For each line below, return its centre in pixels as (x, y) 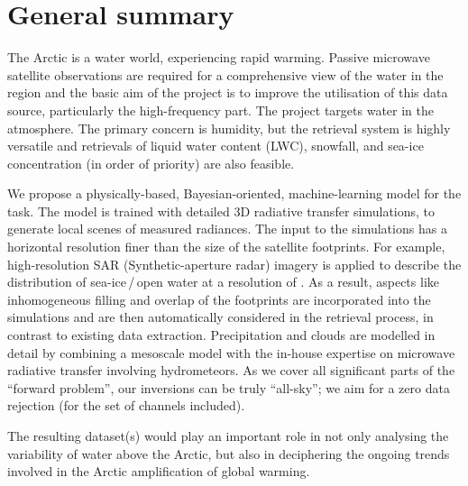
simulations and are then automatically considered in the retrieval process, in (220, 317)
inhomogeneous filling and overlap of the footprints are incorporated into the (219, 299)
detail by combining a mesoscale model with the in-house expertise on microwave (231, 352)
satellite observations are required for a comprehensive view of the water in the (225, 74)
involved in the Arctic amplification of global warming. (159, 471)
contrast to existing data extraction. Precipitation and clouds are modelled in (221, 335)
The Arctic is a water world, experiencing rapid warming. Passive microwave (219, 57)
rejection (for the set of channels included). (126, 405)
